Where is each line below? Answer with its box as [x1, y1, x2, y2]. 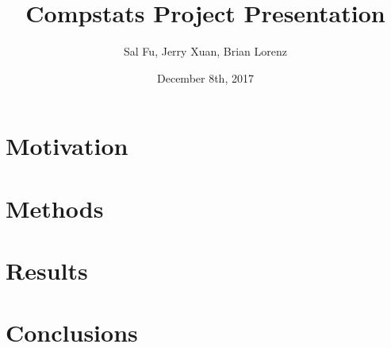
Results [6, 254, 88, 287]
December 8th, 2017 [157, 69, 254, 86]
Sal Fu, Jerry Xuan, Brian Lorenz [124, 43, 287, 60]
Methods [6, 191, 104, 224]
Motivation [6, 130, 128, 162]
